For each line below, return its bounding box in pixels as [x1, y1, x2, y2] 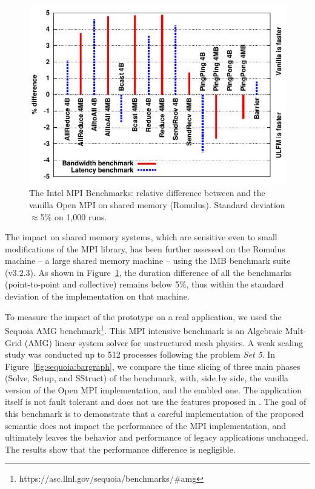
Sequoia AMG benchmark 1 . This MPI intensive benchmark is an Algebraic [5, 323, 283, 336]
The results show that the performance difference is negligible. [5, 442, 236, 455]
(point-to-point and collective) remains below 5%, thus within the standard [5, 278, 284, 290]
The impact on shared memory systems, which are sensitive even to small [5, 231, 277, 243]
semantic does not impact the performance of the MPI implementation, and [5, 419, 286, 432]
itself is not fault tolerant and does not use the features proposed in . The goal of [5, 395, 307, 408]
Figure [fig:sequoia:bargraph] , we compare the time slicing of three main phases [5, 359, 300, 372]
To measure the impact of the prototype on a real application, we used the [5, 310, 282, 323]
